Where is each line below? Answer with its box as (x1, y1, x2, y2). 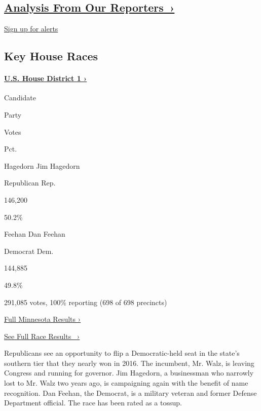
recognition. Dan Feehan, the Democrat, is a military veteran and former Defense (4, 387, 257, 398)
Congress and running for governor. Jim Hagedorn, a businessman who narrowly (4, 367, 254, 378)
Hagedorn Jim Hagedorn (4, 160, 80, 171)
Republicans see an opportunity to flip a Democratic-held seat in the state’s (4, 348, 240, 358)
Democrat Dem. (4, 245, 54, 256)
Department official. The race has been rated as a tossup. (4, 397, 182, 408)
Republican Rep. (4, 177, 56, 188)
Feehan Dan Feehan (4, 229, 65, 239)
